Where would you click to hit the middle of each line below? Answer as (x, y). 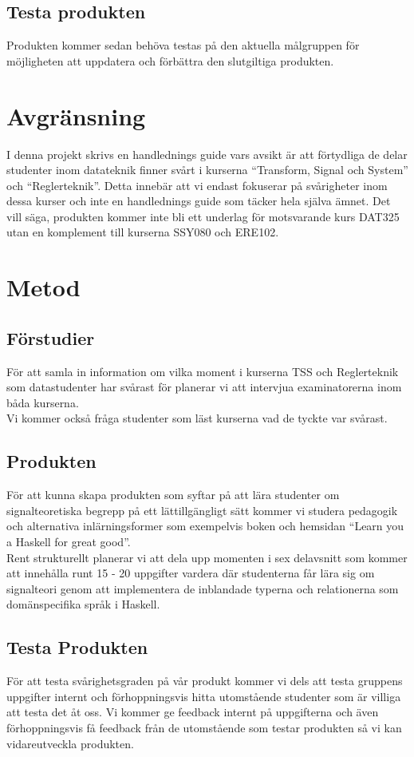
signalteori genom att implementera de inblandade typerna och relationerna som (203, 588)
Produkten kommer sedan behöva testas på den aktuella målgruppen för (183, 45)
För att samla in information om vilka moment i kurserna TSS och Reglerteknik (203, 371)
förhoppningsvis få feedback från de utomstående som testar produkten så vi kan (204, 727)
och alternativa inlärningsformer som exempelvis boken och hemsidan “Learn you (205, 526)
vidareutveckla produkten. (70, 743)
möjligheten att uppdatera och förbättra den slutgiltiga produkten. (170, 60)
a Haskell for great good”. (69, 542)
